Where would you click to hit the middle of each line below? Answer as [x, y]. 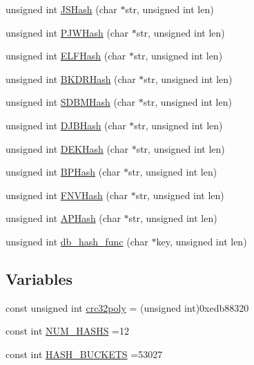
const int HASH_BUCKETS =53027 [84, 354]
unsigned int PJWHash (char [67, 32]
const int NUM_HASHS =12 [67, 331]
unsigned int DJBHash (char [66, 125]
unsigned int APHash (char [63, 218]
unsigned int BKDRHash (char [71, 78]
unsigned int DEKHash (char [67, 148]
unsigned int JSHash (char [61, 9]
